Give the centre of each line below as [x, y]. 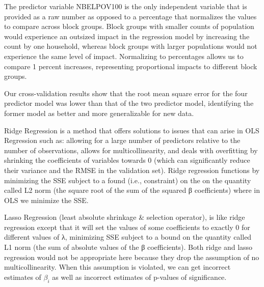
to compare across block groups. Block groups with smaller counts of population [129, 26]
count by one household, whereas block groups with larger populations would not [131, 46]
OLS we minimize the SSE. [46, 200]
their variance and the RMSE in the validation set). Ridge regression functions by [132, 170]
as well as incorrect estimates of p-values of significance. [139, 277]
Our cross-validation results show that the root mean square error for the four [126, 93]
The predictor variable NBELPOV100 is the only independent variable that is [126, 6]
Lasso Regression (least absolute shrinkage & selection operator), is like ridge [125, 217]
